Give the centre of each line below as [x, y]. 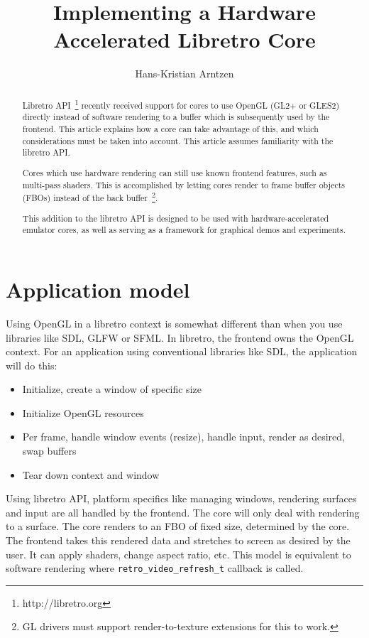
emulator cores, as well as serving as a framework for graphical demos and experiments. [184, 230]
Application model [98, 289]
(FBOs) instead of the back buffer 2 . [90, 197]
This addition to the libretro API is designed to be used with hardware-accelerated [176, 218]
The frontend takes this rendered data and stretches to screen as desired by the [178, 540]
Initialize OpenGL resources [83, 412]
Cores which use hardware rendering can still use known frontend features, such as [175, 172]
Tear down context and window [91, 474]
